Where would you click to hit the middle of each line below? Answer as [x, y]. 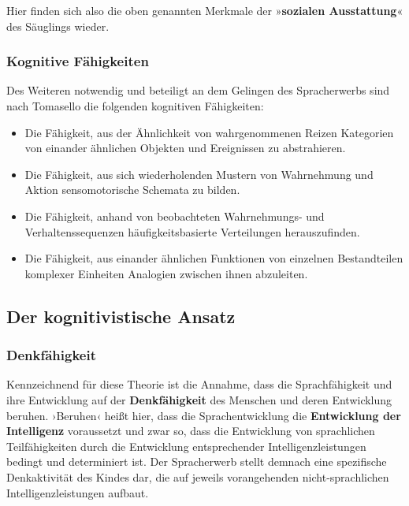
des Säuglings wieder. [58, 26]
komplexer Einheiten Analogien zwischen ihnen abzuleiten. [166, 273]
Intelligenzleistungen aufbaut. [78, 492]
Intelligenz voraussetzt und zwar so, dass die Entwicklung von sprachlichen [191, 431]
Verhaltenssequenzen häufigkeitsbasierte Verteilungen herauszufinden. [192, 231]
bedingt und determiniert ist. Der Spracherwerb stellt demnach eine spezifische [197, 461]
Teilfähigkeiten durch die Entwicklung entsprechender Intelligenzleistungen [186, 446]
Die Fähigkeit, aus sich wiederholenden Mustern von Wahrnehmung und [199, 174]
